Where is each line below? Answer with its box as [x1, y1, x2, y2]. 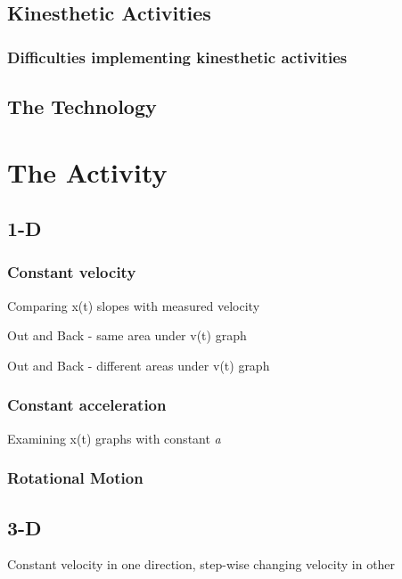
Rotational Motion [7, 467, 144, 489]
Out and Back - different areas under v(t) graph [7, 355, 270, 374]
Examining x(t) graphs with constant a [7, 428, 221, 447]
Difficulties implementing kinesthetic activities [7, 45, 348, 68]
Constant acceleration [7, 394, 167, 416]
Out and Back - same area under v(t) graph [7, 326, 247, 345]
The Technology [7, 93, 157, 120]
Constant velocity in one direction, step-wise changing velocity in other [7, 555, 396, 574]
